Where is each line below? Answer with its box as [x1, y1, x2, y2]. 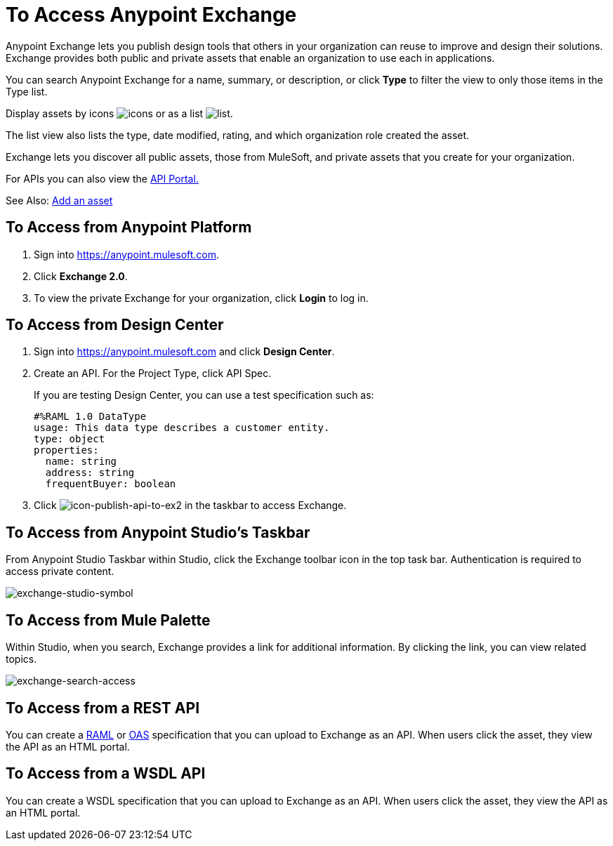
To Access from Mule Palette [6, 611, 211, 629]
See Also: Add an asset [6, 194, 113, 206]
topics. [6, 653, 37, 666]
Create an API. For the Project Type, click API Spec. [34, 367, 272, 380]
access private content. [6, 565, 114, 578]
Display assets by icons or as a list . [6, 107, 233, 119]
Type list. [6, 85, 48, 98]
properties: [34, 444, 99, 456]
